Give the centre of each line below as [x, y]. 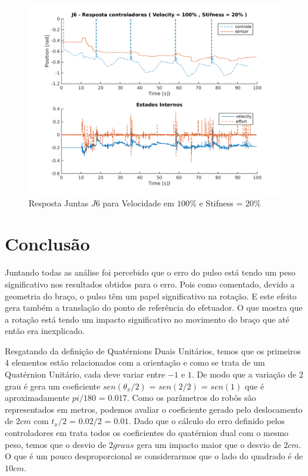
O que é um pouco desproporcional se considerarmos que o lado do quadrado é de [154, 456]
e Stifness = [221, 203]
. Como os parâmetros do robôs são [192, 398]
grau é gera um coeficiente [53, 386]
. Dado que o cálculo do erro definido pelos [207, 421]
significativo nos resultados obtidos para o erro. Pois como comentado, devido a [150, 284]
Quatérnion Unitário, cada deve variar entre [85, 374]
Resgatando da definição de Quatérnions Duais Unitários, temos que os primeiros [153, 350]
